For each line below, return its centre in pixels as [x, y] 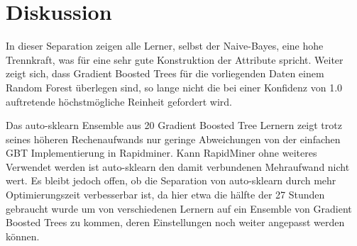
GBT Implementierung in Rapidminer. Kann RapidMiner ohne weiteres [161, 153]
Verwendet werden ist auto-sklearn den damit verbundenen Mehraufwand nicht [178, 166]
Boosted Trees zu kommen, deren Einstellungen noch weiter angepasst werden [175, 222]
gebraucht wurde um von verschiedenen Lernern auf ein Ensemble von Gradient [179, 208]
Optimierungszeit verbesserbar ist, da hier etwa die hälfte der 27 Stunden [165, 195]
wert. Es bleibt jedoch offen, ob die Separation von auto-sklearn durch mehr [171, 180]
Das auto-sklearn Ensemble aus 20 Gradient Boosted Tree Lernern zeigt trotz [174, 125]
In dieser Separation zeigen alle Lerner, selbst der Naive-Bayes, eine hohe [165, 46]
